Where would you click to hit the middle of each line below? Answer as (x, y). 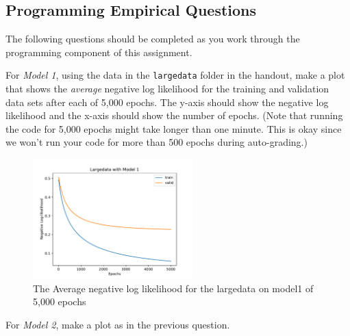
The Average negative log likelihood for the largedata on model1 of (173, 288)
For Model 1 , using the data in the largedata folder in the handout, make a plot (175, 75)
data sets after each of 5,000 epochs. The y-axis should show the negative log (167, 102)
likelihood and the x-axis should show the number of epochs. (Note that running (174, 115)
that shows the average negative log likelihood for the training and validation (167, 89)
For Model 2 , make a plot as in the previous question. (118, 324)
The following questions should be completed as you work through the (153, 39)
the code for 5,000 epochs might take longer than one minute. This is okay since (174, 128)
